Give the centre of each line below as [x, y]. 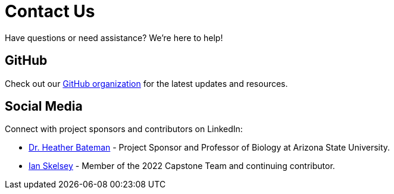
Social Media [44, 107]
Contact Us [50, 11]
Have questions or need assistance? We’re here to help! [114, 37]
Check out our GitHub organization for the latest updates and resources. [146, 83]
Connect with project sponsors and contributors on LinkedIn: [124, 129]
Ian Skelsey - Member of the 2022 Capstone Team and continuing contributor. [182, 166]
